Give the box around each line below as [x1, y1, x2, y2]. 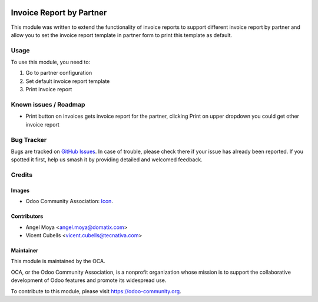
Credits [11, 171, 32, 179]
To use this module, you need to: [11, 59, 91, 66]
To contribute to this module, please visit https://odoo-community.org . [11, 287, 182, 294]
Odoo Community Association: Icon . [25, 198, 113, 205]
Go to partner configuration [25, 69, 92, 77]
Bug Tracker [11, 135, 47, 144]
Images [11, 187, 29, 194]
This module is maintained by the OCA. [11, 258, 105, 265]
